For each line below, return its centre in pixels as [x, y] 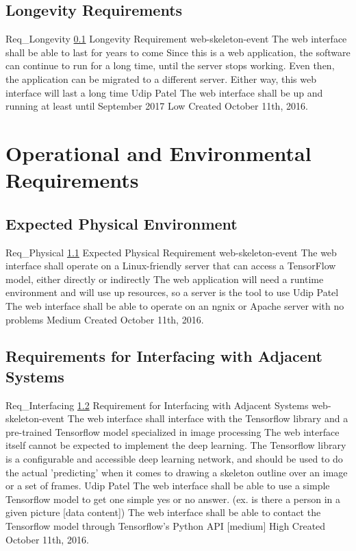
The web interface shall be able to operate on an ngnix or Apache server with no [175, 305]
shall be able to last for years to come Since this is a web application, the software [178, 52]
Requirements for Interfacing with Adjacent [164, 356]
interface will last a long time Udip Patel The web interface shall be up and [164, 92]
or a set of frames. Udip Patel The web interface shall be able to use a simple [168, 486]
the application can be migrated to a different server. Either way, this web [161, 78]
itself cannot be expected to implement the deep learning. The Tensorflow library [176, 445]
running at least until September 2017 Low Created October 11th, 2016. [157, 106]
